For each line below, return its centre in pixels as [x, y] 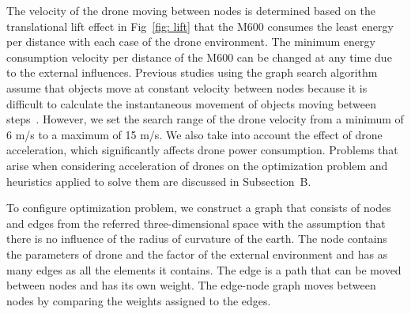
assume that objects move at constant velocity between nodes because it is [187, 87]
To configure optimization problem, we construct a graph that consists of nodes [199, 208]
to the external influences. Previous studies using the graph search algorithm [192, 72]
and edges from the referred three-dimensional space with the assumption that [196, 223]
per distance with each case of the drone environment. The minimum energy [191, 42]
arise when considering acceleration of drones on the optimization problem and [197, 165]
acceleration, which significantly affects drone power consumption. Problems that [202, 150]
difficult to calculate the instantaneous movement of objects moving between [192, 103]
